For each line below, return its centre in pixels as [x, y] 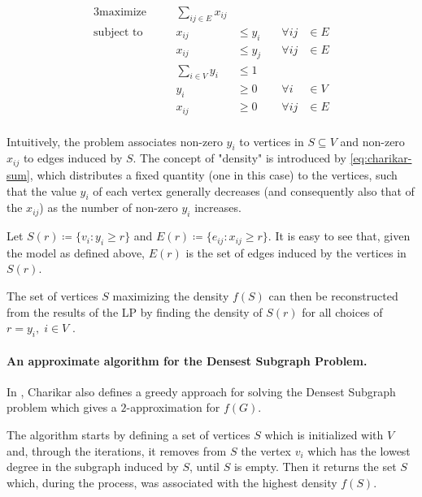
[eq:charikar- [381, 158]
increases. [218, 207]
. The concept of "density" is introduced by [239, 158]
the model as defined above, [76, 252]
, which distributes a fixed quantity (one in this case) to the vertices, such [213, 174]
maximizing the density [171, 296]
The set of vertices [52, 296]
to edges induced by [73, 158]
